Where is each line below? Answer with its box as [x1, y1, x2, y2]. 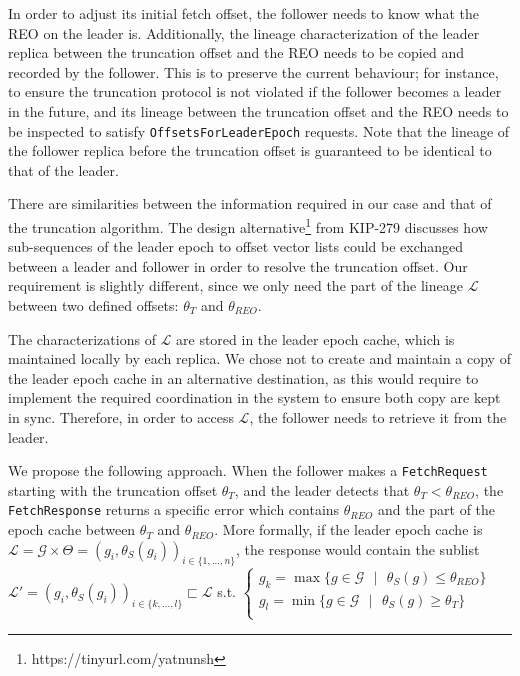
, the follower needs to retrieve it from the [249, 407, 507, 427]
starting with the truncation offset [8, 479, 218, 500]
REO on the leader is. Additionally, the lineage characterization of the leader [8, 22, 480, 43]
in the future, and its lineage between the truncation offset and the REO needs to [8, 100, 509, 121]
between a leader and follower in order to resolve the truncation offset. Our [8, 255, 468, 276]
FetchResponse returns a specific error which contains [8, 499, 340, 520]
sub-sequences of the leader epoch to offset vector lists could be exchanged [8, 236, 464, 257]
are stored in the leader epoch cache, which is [176, 328, 455, 349]
